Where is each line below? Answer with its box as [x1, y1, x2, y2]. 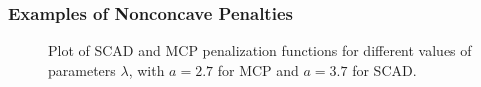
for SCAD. [352, 59, 417, 80]
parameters [48, 59, 116, 80]
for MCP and [217, 59, 299, 80]
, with [128, 59, 165, 80]
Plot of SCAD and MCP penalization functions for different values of [48, 40, 472, 61]
